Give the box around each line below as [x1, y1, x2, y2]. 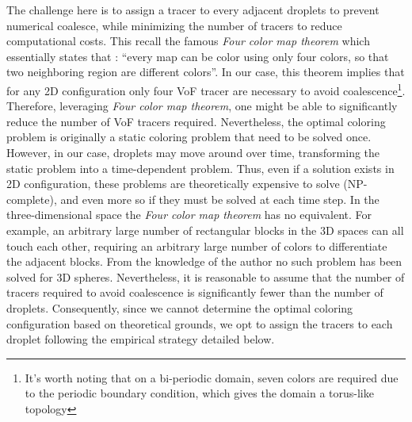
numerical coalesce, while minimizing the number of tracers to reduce [6, 17, 342, 33]
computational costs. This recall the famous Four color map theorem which [6, 33, 370, 49]
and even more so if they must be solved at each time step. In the [60, 190, 380, 207]
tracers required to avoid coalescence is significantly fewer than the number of [6, 284, 383, 301]
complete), [6, 190, 57, 207]
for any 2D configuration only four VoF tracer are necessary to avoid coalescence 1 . [6, 79, 406, 98]
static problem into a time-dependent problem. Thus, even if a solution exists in [6, 159, 395, 176]
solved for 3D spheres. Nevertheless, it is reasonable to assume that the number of [6, 268, 405, 285]
